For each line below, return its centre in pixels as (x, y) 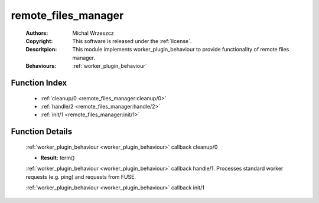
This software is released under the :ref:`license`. (132, 41)
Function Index (39, 83)
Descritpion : (41, 50)
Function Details (42, 132)
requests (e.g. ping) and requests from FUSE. (81, 176)
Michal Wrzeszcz (93, 33)
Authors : (37, 33)
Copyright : (39, 41)
